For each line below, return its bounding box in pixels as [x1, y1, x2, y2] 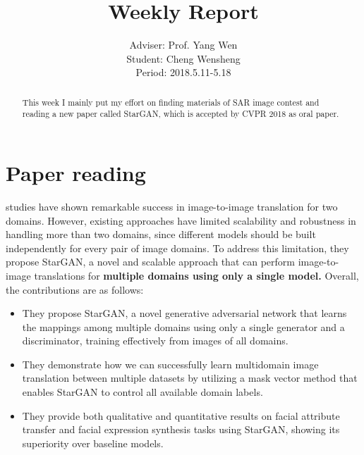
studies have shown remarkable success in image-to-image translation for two [6, 199, 338, 213]
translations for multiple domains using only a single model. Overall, [34, 268, 359, 282]
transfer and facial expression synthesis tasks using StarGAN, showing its [22, 422, 340, 437]
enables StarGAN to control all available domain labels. [22, 385, 263, 399]
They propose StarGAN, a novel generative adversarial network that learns [22, 306, 347, 320]
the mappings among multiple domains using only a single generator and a [22, 319, 345, 334]
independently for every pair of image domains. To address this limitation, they [6, 240, 349, 255]
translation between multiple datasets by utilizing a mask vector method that [22, 370, 358, 385]
